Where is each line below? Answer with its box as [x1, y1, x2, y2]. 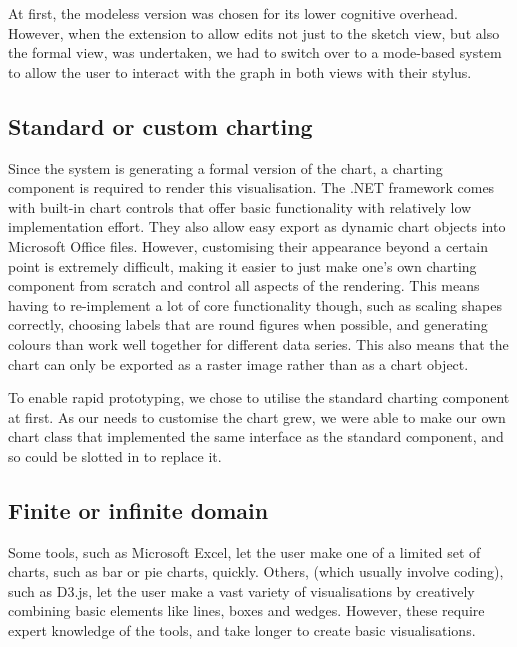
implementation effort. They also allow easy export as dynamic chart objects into [8, 216, 506, 237]
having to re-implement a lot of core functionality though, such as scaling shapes [8, 294, 502, 315]
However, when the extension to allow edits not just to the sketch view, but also [8, 22, 500, 43]
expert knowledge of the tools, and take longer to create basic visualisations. [8, 620, 476, 641]
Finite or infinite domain [8, 494, 269, 525]
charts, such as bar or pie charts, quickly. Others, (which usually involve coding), [8, 561, 504, 582]
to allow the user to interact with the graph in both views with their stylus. [8, 61, 472, 82]
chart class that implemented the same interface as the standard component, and [8, 426, 504, 447]
